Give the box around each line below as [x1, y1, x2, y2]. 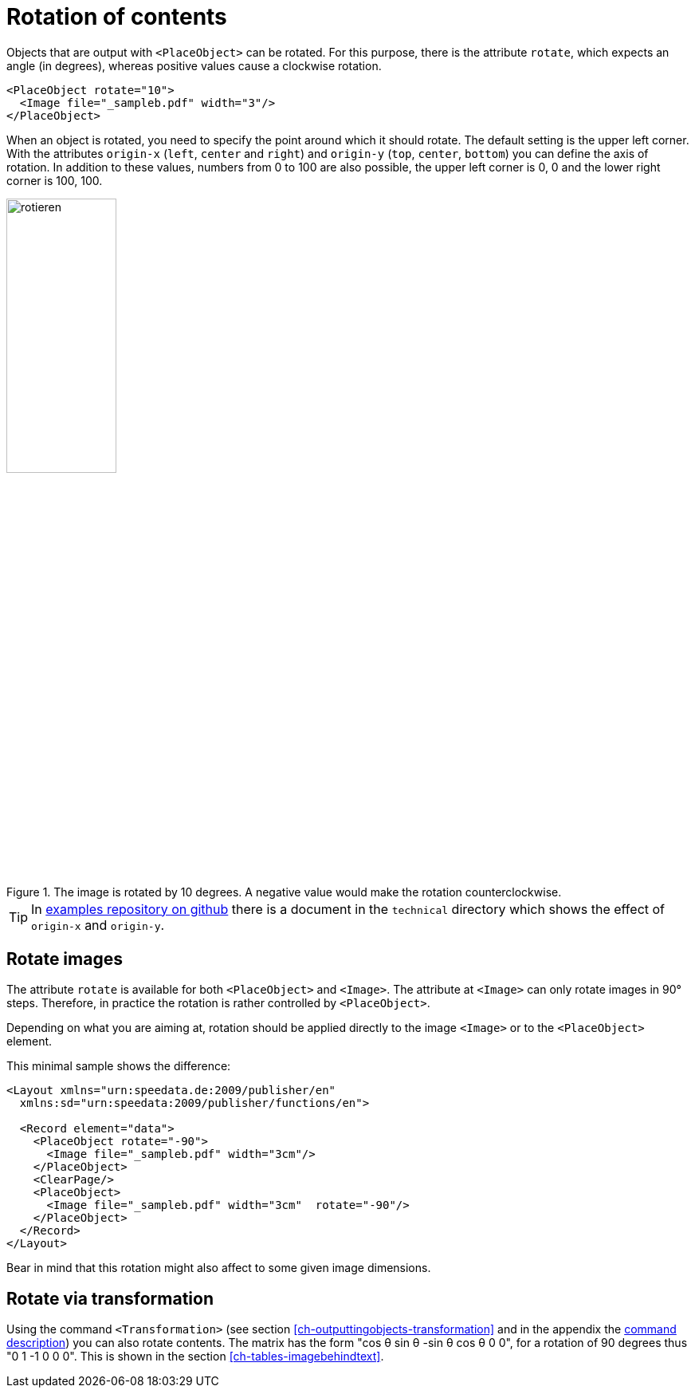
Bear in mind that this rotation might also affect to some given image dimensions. [6, 1261, 431, 1275]
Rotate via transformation [6, 1288, 214, 1309]
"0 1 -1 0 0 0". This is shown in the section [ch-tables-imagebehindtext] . [6, 1349, 384, 1364]
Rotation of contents [6, 3, 227, 30]
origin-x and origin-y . [31, 916, 165, 933]
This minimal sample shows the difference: [6, 1059, 231, 1073]
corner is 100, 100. [6, 173, 103, 187]
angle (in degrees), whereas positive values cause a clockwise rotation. [6, 58, 382, 73]
